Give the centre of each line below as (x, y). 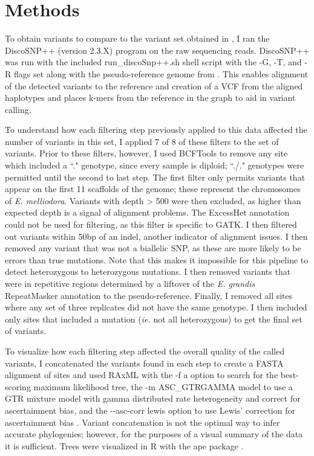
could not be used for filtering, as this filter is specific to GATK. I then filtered (151, 224)
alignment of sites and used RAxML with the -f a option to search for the (142, 375)
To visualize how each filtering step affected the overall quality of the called (145, 351)
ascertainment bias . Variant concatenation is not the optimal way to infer (142, 422)
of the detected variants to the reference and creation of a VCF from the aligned (154, 85)
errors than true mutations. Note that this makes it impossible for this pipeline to (157, 259)
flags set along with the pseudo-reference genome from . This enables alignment (161, 73)
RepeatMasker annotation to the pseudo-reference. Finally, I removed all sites (149, 295)
